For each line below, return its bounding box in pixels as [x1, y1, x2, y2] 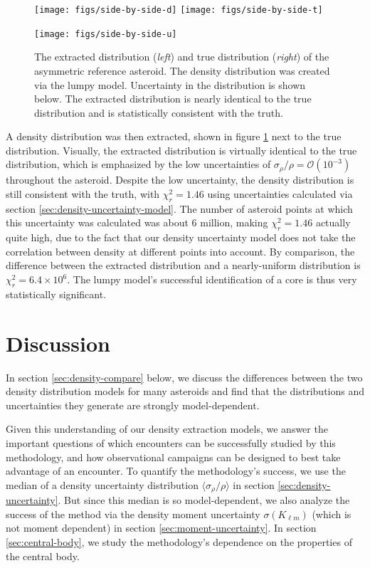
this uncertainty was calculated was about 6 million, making [6, 215, 268, 230]
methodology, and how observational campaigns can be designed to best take [6, 449, 341, 464]
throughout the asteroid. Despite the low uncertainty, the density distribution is [6, 172, 354, 187]
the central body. [6, 548, 80, 563]
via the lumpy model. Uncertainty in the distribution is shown [34, 77, 306, 92]
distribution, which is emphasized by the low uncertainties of [6, 157, 271, 172]
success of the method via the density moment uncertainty [6, 506, 260, 521]
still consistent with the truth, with [6, 186, 160, 201]
